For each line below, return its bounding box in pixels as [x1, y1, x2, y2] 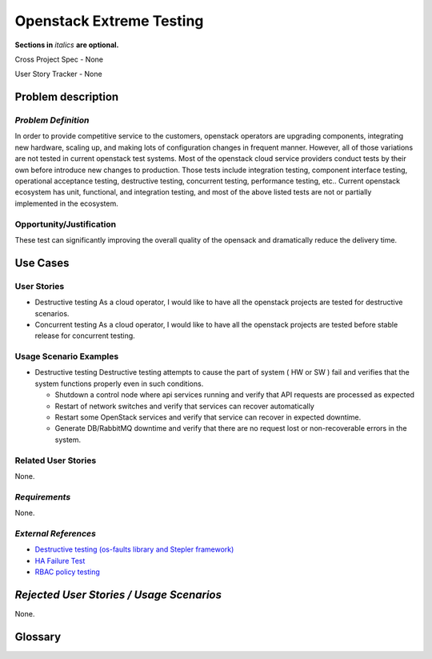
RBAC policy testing [34, 567, 100, 577]
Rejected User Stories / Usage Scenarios [14, 588, 222, 601]
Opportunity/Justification [14, 219, 116, 230]
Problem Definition [14, 115, 90, 126]
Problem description [14, 90, 119, 104]
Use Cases [14, 256, 70, 270]
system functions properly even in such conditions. [34, 379, 204, 388]
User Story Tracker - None [14, 69, 103, 79]
